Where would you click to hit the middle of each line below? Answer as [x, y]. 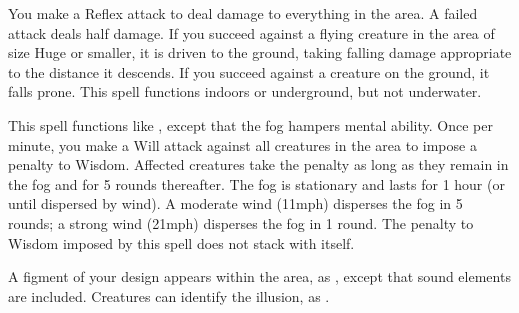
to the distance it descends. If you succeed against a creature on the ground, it [249, 71]
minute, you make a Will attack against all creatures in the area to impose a [242, 144]
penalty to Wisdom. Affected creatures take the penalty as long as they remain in [258, 164]
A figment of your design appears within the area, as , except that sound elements [259, 276]
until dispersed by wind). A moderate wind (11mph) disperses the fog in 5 [235, 203]
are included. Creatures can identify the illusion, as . [169, 295]
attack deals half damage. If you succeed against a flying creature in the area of [251, 32]
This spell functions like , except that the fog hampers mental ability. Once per [250, 124]
